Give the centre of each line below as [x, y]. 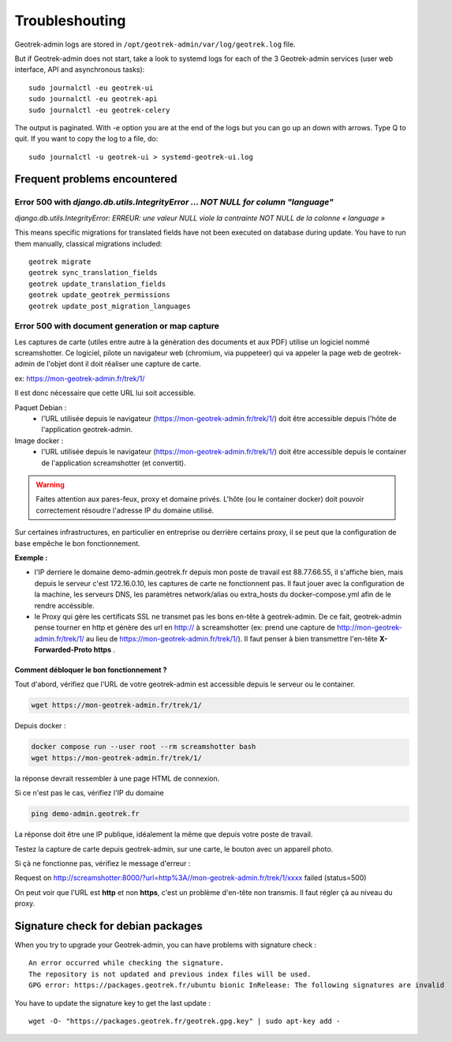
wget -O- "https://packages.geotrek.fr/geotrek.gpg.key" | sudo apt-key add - [185, 1021]
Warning [50, 485]
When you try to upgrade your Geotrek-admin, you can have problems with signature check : [166, 945]
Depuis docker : [40, 726]
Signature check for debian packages [108, 925]
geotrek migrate [60, 262]
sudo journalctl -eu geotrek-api [93, 99]
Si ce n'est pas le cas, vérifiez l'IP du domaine [90, 793]
